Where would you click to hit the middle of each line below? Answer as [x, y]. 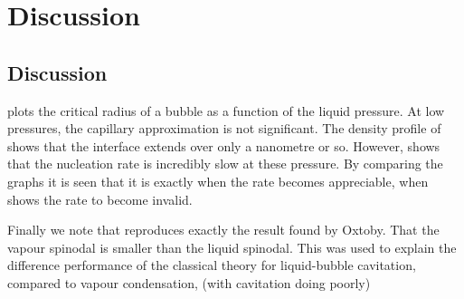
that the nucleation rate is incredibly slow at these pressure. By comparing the [225, 164]
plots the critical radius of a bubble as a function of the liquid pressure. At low [226, 110]
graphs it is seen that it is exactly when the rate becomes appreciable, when [218, 181]
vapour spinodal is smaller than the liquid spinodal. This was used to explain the [232, 247]
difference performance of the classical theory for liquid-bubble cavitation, [212, 265]
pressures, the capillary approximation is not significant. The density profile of [224, 128]
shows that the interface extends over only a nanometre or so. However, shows [224, 145]
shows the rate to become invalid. [100, 199]
